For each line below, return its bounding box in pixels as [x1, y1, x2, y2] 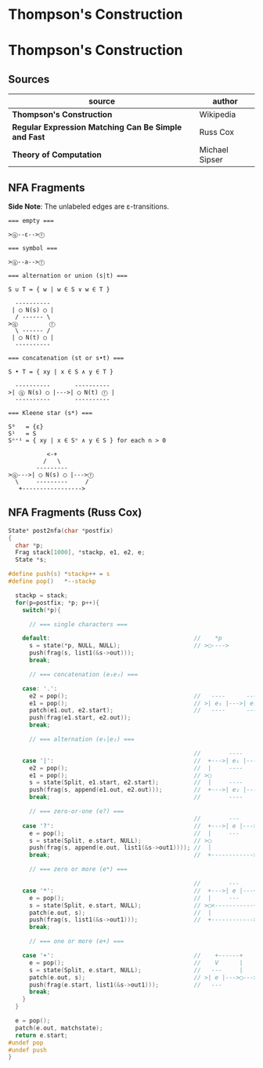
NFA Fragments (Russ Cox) [8, 506, 142, 519]
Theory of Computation [12, 149, 102, 160]
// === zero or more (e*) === [28, 866, 128, 873]
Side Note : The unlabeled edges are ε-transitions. [8, 202, 170, 211]
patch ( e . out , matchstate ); [15, 1024, 103, 1032]
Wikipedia [199, 109, 236, 120]
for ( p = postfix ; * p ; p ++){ [15, 599, 100, 607]
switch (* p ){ [22, 606, 61, 614]
